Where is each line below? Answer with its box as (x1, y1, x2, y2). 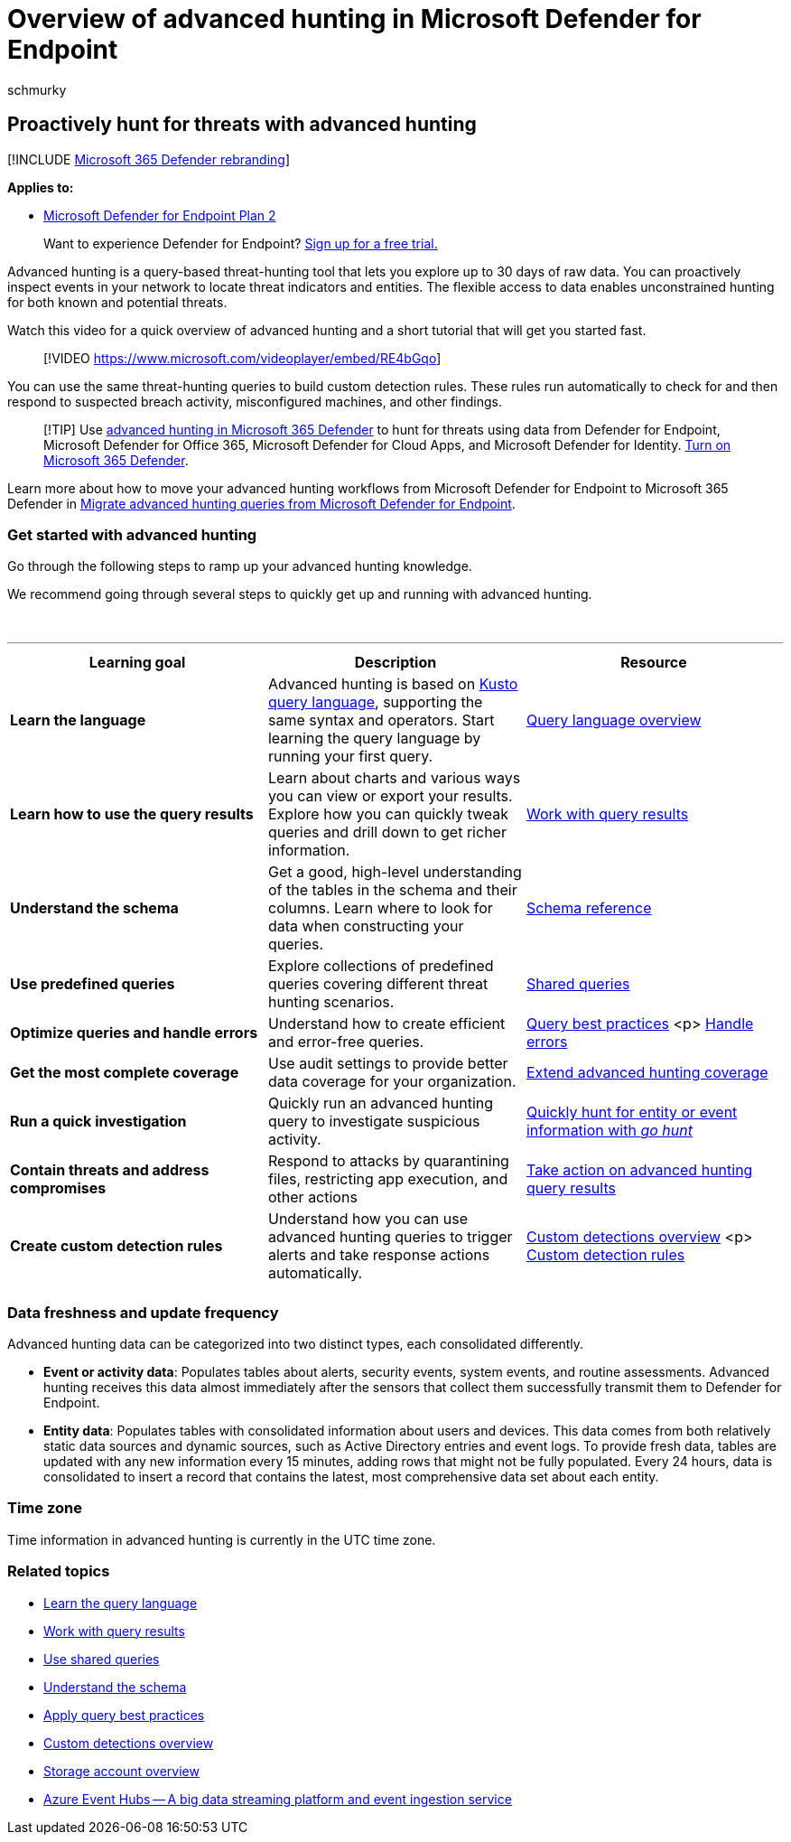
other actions (267, 1188, 358, 1207)
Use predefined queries (10, 975, 175, 994)
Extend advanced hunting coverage (526, 1063, 768, 1082)
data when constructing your (267, 917, 464, 936)
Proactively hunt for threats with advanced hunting (7, 113, 477, 136)
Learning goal (88, 653, 186, 672)
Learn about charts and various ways (267, 769, 521, 788)
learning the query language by (267, 729, 481, 748)
